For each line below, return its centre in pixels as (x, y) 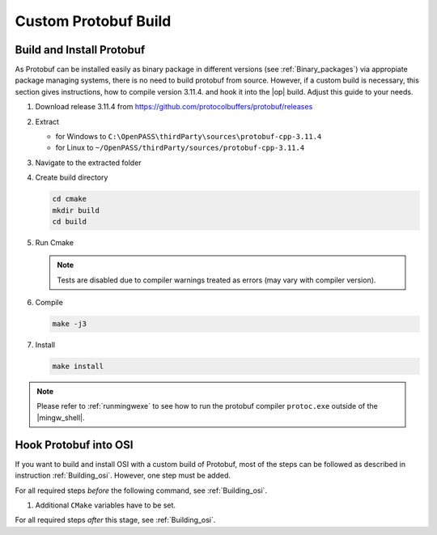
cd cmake (70, 199)
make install (78, 367)
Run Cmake (55, 242)
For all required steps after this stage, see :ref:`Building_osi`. (115, 520)
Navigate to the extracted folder (88, 163)
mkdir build (76, 210)
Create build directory (72, 177)
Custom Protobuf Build (93, 21)
